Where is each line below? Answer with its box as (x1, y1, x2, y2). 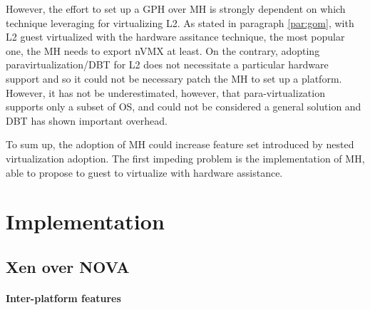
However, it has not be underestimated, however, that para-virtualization (6, 85, 325, 100)
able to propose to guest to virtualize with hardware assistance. (6, 165, 283, 180)
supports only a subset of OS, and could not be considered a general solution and (6, 99, 361, 114)
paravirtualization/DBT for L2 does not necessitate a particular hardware (6, 57, 329, 72)
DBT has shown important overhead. (6, 113, 168, 128)
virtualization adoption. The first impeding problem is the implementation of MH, (6, 150, 365, 165)
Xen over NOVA (6, 255, 130, 277)
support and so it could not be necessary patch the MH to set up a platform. (6, 71, 342, 86)
